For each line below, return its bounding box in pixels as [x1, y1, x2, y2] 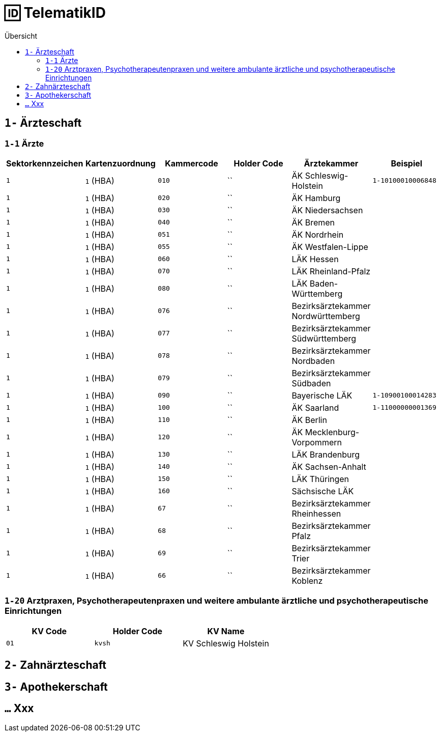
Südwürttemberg [291, 333, 357, 344]
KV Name [207, 626, 245, 636]
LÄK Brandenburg [291, 449, 360, 460]
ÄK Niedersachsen [291, 205, 363, 215]
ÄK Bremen [291, 217, 335, 228]
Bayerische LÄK [291, 390, 353, 401]
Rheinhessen [291, 508, 341, 519]
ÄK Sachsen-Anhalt [291, 461, 366, 472]
